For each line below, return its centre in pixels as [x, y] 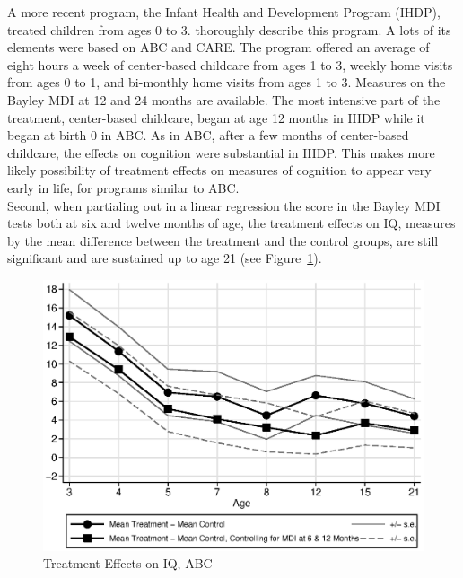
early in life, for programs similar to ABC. [123, 187]
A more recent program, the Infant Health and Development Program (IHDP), [224, 12]
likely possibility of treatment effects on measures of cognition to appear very [219, 170]
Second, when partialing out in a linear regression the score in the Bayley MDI [224, 205]
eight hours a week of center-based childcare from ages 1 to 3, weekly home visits [230, 64]
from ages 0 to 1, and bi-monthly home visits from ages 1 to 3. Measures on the [227, 82]
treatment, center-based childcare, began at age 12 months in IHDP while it [216, 117]
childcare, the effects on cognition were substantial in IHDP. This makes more [221, 152]
